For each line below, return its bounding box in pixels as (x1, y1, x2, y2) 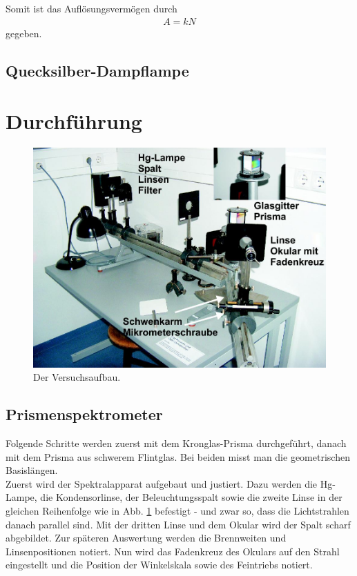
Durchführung (6, 107, 142, 135)
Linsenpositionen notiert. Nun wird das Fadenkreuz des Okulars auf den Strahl (6, 544, 340, 558)
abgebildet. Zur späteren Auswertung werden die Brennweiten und (6, 530, 287, 545)
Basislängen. (6, 463, 58, 477)
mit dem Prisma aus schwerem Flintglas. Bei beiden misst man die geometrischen (6, 449, 350, 464)
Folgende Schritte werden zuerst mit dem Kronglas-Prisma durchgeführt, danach (6, 436, 347, 450)
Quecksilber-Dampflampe (6, 59, 189, 81)
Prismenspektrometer (6, 404, 163, 425)
